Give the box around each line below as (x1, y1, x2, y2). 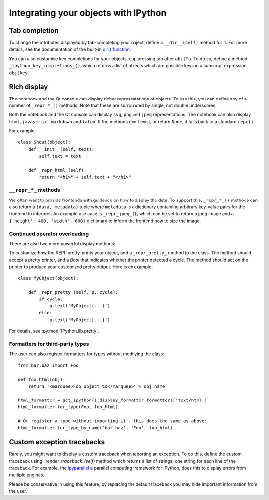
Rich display (9, 83, 48, 91)
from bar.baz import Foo (18, 362, 79, 368)
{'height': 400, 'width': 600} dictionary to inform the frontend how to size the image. (9, 218, 201, 224)
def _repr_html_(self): (28, 167, 87, 173)
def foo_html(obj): (18, 376, 66, 382)
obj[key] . (9, 70, 32, 76)
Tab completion (9, 26, 59, 35)
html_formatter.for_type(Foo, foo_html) (18, 404, 118, 410)
